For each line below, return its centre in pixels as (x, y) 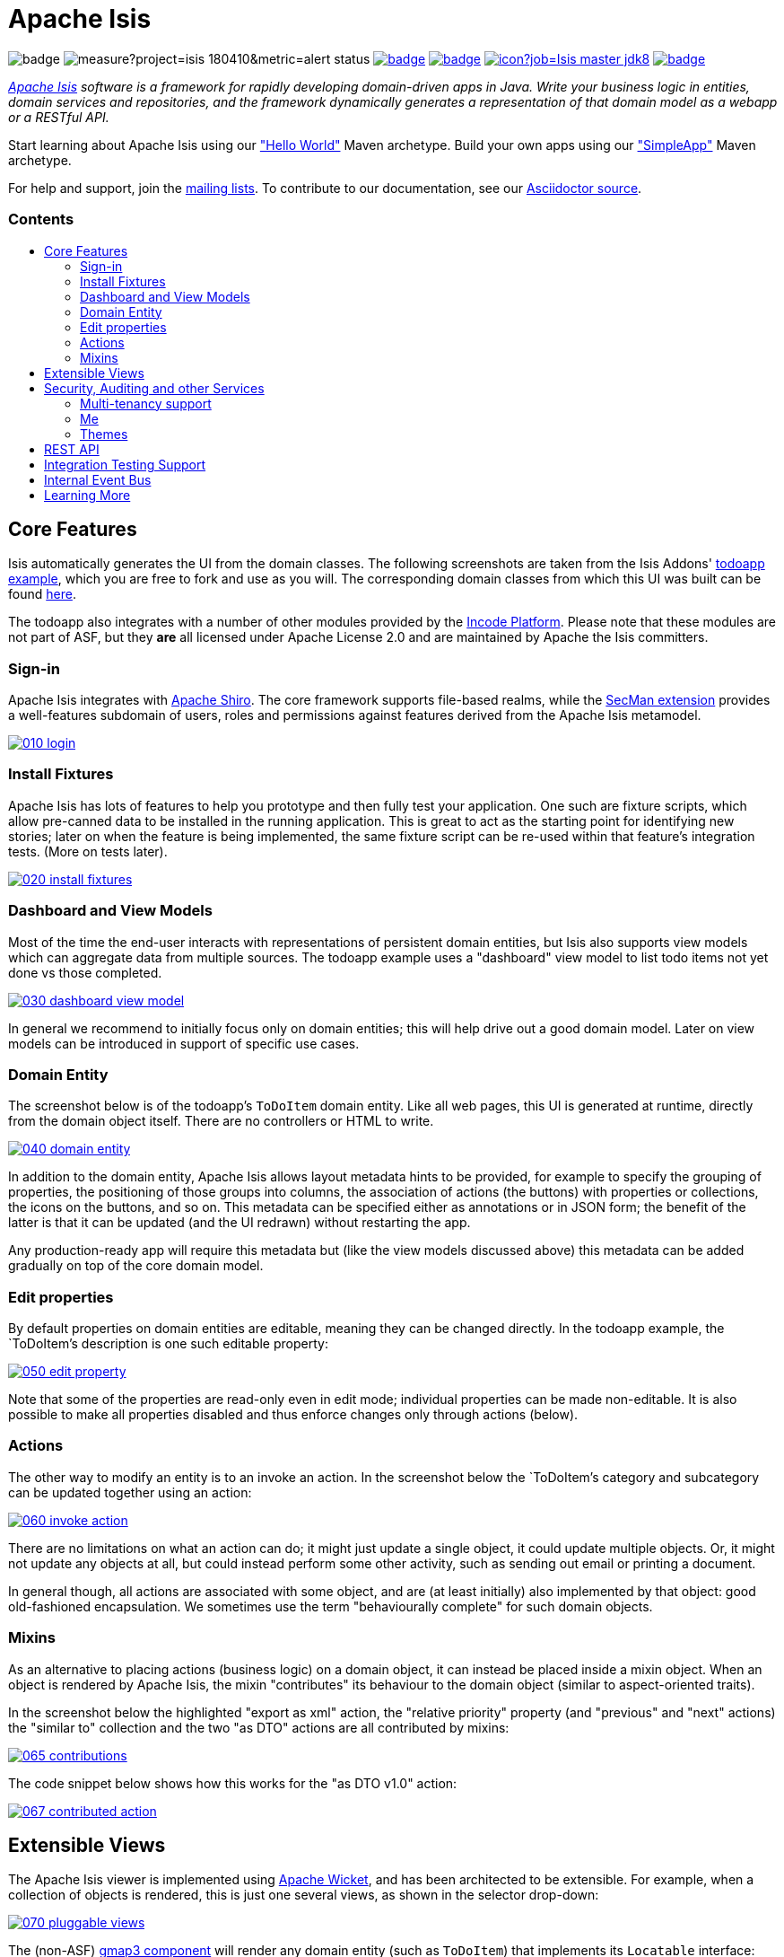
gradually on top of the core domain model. (136, 1266)
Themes (104, 434)
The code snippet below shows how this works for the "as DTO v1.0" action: (233, 1783)
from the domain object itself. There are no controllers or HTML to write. (221, 1121)
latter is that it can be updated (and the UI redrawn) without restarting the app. (240, 1223)
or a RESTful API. (59, 117)
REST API (72, 449)
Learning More (87, 495)
